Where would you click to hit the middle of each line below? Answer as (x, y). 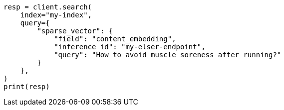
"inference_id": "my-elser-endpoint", (130, 47)
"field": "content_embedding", (115, 39)
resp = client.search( (48, 7)
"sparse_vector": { (75, 31)
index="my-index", (56, 15)
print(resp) (27, 87)
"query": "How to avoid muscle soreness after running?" (168, 55)
